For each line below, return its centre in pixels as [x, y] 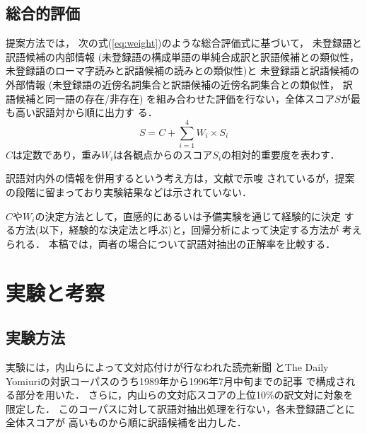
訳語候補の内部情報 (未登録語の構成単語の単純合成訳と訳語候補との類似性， [182, 56]
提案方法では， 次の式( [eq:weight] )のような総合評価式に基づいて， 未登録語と [184, 43]
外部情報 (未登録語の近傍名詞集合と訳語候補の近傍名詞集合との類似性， [173, 84]
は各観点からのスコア [163, 154]
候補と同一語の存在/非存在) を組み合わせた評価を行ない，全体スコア [175, 98]
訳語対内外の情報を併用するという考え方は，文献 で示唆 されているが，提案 [180, 178]
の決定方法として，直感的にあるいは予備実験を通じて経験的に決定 [188, 216]
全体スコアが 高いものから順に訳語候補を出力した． [126, 422]
